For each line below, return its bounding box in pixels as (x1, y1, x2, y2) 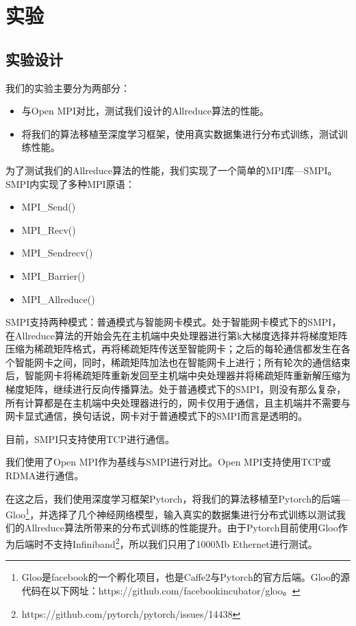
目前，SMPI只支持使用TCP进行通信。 (5, 431, 175, 446)
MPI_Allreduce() (21, 291, 95, 306)
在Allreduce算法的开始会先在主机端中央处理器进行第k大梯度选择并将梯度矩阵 (5, 328, 348, 342)
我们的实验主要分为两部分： (5, 80, 130, 95)
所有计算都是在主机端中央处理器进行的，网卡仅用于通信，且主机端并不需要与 (5, 395, 351, 409)
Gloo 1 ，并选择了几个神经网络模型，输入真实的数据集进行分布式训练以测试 (5, 505, 337, 521)
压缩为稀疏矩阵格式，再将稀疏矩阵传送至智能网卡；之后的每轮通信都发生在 (5, 341, 341, 356)
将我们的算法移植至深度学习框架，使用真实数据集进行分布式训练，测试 (21, 126, 338, 141)
